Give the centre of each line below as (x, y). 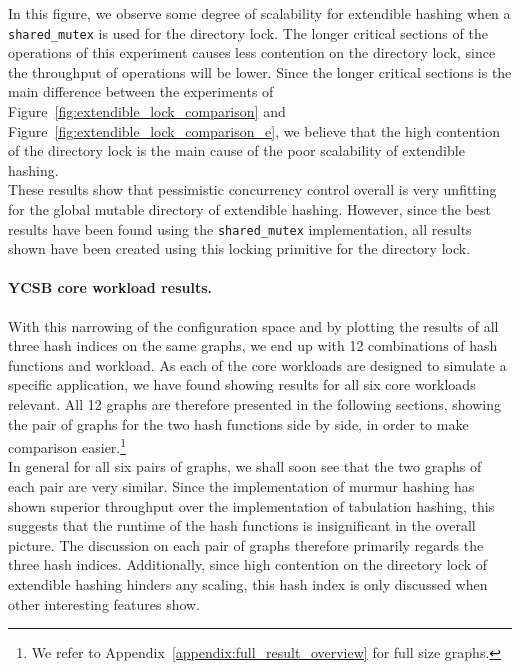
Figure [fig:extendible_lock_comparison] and (147, 111)
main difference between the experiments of (141, 91)
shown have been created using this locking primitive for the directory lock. (239, 248)
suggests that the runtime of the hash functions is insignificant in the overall (242, 525)
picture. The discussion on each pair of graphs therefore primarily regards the (246, 544)
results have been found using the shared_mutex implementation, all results (240, 228)
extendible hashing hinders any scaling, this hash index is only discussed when (248, 584)
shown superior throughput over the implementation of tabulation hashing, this (251, 505)
